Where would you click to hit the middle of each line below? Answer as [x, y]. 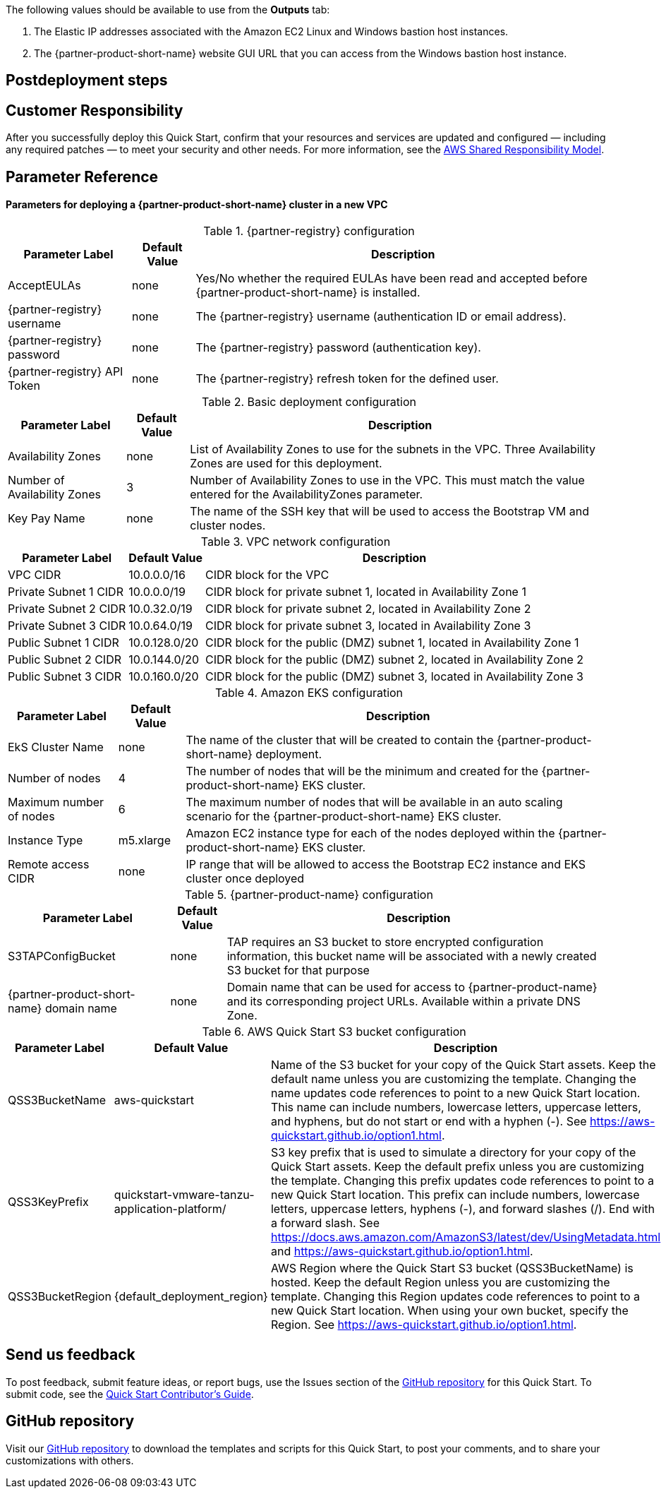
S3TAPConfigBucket [62, 956]
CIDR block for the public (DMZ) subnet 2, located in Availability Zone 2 [394, 659]
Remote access [49, 864]
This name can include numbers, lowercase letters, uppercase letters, [456, 1107]
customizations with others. [70, 1460]
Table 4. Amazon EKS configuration [309, 692]
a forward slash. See [325, 1223]
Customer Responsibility [95, 110]
